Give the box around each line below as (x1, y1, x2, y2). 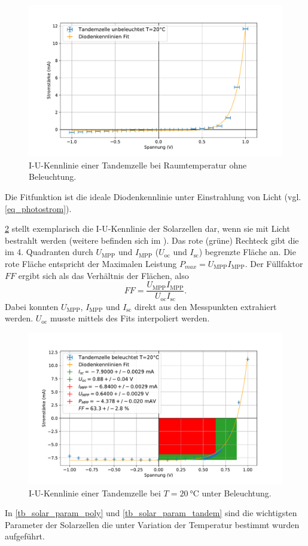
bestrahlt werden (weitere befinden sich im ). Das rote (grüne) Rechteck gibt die (5, 234, 299, 246)
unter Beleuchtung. (202, 486, 272, 499)
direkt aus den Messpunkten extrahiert (134, 300, 277, 312)
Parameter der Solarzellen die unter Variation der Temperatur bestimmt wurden (5, 518, 300, 530)
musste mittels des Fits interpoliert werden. (50, 312, 210, 324)
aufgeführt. (5, 530, 45, 542)
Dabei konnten (5, 300, 59, 312)
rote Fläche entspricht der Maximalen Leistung (5, 257, 177, 269)
